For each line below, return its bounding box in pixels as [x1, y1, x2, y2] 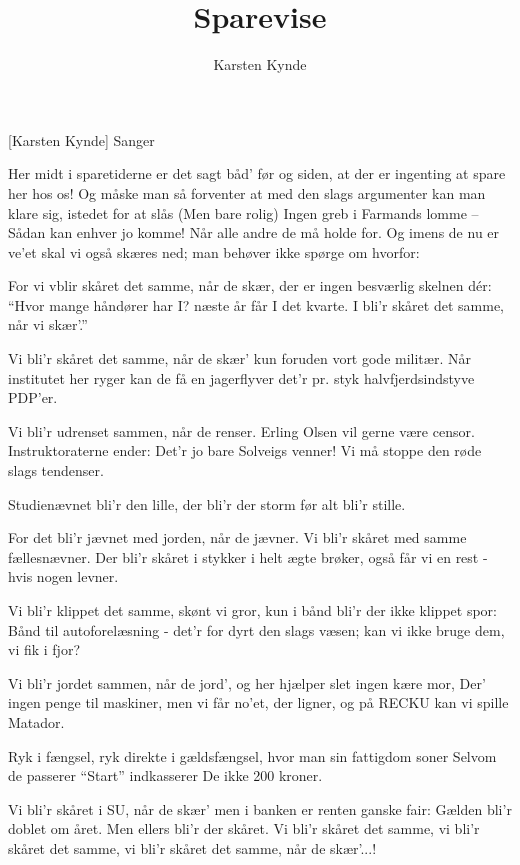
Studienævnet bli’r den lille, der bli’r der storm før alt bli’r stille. [8, 493, 406, 514]
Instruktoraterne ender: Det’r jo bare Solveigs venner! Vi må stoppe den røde [8, 440, 482, 461]
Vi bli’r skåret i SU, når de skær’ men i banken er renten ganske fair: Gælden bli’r [8, 798, 512, 819]
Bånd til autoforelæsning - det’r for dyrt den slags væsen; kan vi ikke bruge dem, [8, 619, 505, 640]
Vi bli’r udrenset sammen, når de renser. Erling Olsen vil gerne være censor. [8, 420, 475, 441]
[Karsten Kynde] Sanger [8, 129, 155, 150]
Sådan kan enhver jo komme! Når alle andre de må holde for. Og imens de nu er [8, 222, 500, 243]
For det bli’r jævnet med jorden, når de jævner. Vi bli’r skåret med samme [8, 527, 467, 548]
